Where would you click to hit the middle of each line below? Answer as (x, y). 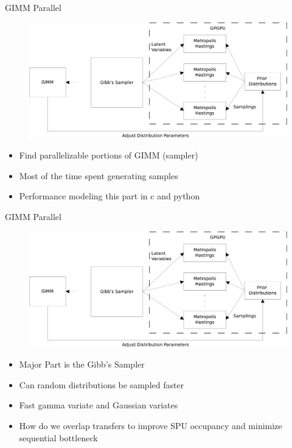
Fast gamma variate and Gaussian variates (99, 405)
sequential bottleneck (58, 437)
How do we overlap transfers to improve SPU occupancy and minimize (151, 426)
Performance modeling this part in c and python (109, 196)
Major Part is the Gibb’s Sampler (82, 364)
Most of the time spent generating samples (99, 175)
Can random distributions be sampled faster (102, 384)
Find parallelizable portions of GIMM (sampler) (109, 155)
